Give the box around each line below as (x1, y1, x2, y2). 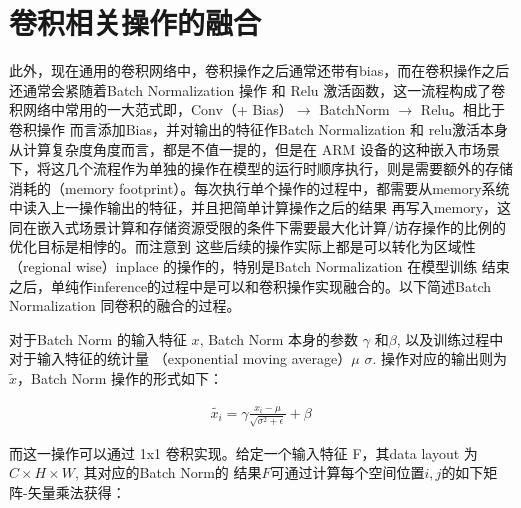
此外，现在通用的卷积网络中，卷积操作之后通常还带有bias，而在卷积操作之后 (9, 60, 510, 81)
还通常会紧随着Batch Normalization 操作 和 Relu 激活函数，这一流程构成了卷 (9, 79, 506, 100)
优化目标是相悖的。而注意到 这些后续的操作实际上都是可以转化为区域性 (9, 236, 476, 257)
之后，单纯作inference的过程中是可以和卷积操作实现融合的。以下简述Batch (9, 275, 492, 296)
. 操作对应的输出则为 (372, 348, 507, 369)
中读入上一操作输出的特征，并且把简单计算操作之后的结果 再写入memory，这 (9, 197, 512, 218)
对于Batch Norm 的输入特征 (9, 328, 187, 349)
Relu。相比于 (420, 99, 506, 120)
